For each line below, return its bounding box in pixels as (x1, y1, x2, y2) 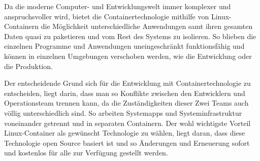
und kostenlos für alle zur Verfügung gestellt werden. (4, 147, 168, 158)
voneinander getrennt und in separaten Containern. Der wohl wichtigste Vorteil (4, 117, 251, 128)
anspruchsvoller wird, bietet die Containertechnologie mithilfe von (4, 11, 209, 21)
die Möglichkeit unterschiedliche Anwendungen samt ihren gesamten (41, 21, 253, 31)
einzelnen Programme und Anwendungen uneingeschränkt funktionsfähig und (4, 41, 245, 51)
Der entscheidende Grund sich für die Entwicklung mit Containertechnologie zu (4, 78, 251, 88)
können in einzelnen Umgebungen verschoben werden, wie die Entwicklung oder (4, 50, 252, 61)
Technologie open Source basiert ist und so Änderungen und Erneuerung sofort (4, 137, 250, 148)
